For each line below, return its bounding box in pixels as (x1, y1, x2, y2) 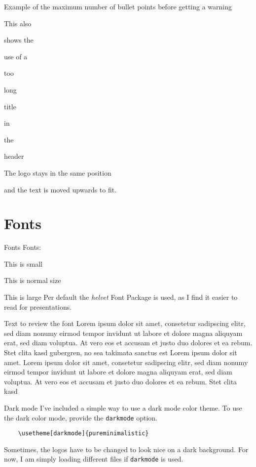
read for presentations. (4, 301, 72, 312)
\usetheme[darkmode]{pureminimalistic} (18, 430, 149, 437)
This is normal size (4, 275, 61, 285)
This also (4, 18, 32, 28)
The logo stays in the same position (4, 167, 111, 178)
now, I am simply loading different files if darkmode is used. (4, 454, 183, 464)
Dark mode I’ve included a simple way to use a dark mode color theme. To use (4, 402, 242, 413)
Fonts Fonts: (4, 242, 41, 252)
